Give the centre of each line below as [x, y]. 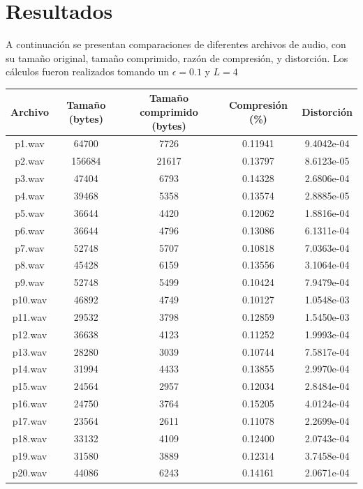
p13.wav [30, 351]
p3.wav [30, 178]
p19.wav [30, 455]
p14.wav [30, 369]
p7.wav [30, 247]
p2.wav [30, 161]
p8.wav [30, 265]
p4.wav [30, 195]
